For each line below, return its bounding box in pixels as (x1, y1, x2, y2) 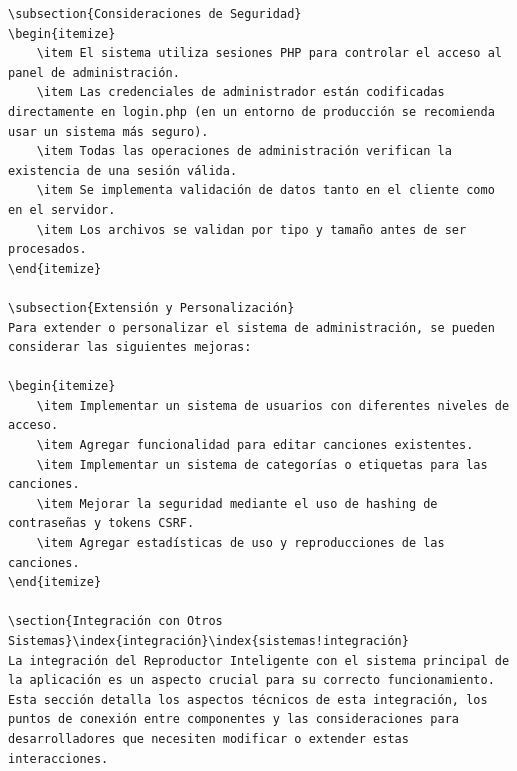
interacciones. (8, 751, 109, 766)
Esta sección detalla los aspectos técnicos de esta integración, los (8, 692, 488, 707)
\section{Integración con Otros (8, 614, 223, 629)
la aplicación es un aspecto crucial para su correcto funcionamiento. (8, 673, 495, 688)
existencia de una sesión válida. (8, 163, 238, 178)
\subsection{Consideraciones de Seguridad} (8, 7, 302, 21)
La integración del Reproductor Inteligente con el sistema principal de (8, 653, 510, 668)
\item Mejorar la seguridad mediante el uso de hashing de (36, 496, 438, 511)
